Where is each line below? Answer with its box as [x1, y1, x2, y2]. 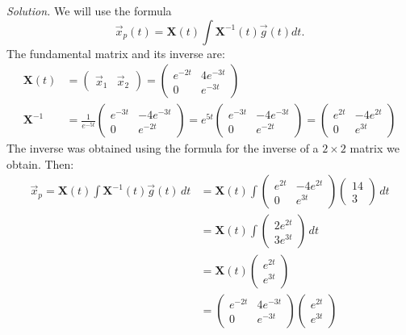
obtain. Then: [6, 155, 74, 172]
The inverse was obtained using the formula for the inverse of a [6, 140, 319, 157]
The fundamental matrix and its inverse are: [6, 44, 225, 61]
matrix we [349, 140, 400, 157]
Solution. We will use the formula [6, 2, 172, 19]
